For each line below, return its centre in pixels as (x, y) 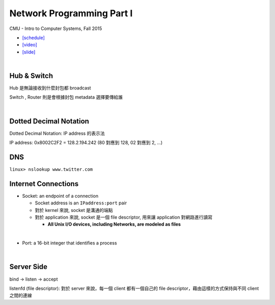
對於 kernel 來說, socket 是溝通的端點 (74, 210)
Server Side (29, 267)
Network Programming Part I (71, 13)
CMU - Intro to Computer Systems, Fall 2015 (56, 28)
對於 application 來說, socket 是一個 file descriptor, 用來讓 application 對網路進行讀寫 (124, 217)
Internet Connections (44, 184)
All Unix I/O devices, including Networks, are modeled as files (114, 224)
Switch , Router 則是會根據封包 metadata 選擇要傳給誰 (66, 97)
